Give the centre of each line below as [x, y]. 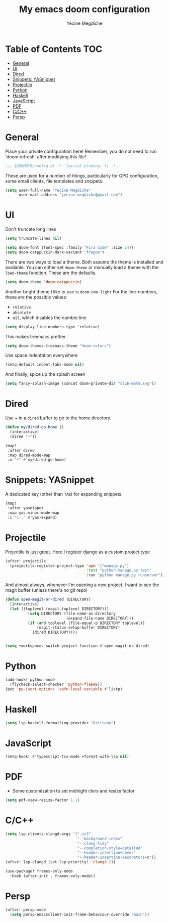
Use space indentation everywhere [41, 356]
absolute [22, 313]
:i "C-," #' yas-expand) [32, 517]
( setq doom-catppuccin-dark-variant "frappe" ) [55, 252]
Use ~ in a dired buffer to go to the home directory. [58, 418]
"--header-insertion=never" [107, 853]
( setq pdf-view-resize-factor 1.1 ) [43, 800]
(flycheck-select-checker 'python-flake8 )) [56, 684]
